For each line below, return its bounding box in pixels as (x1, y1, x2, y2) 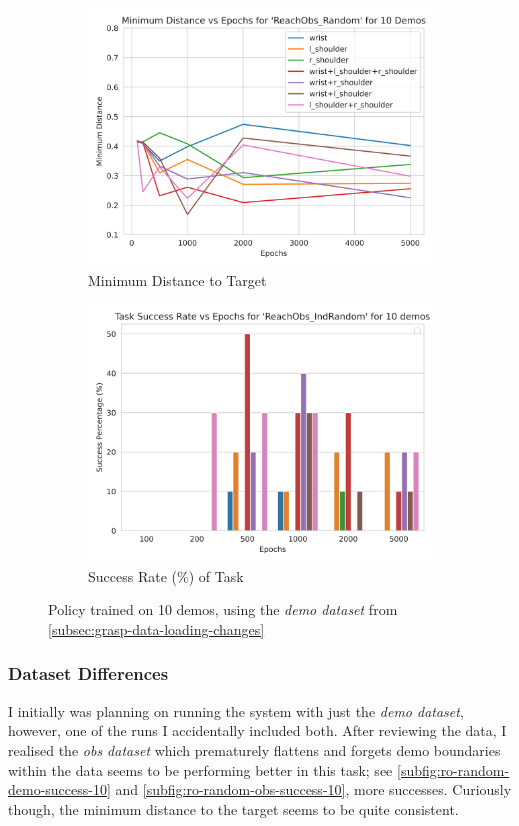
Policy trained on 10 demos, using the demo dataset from (48, 599, 398, 620)
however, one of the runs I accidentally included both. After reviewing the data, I (8, 720, 507, 741)
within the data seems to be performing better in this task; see (8, 759, 393, 780)
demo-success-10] (8, 779, 111, 800)
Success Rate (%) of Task (88, 565, 244, 586)
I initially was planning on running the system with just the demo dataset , (8, 700, 464, 721)
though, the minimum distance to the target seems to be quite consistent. (8, 798, 459, 819)
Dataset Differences (8, 661, 169, 686)
